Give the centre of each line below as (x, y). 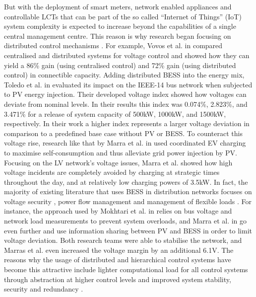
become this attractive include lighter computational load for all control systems (126, 269)
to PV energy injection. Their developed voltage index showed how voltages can (125, 94)
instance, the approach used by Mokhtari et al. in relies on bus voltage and (118, 211)
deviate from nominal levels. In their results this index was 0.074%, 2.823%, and (126, 104)
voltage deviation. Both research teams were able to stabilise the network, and (123, 240)
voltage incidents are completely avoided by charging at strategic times (112, 172)
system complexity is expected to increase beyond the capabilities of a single (120, 26)
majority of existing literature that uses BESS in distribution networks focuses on (128, 191)
